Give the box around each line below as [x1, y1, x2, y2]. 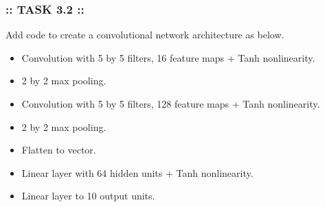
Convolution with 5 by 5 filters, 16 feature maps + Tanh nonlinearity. [21, 50, 315, 64]
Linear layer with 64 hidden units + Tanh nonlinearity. [21, 165, 254, 180]
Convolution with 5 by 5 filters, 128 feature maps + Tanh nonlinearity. [21, 97, 320, 110]
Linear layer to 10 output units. [21, 188, 155, 203]
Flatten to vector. [21, 143, 96, 157]
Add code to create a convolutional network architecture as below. [5, 27, 284, 42]
